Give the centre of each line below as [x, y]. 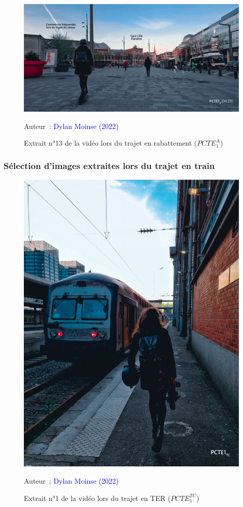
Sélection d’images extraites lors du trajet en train [109, 165]
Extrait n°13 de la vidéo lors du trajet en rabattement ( [111, 143]
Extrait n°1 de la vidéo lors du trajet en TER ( [97, 498]
